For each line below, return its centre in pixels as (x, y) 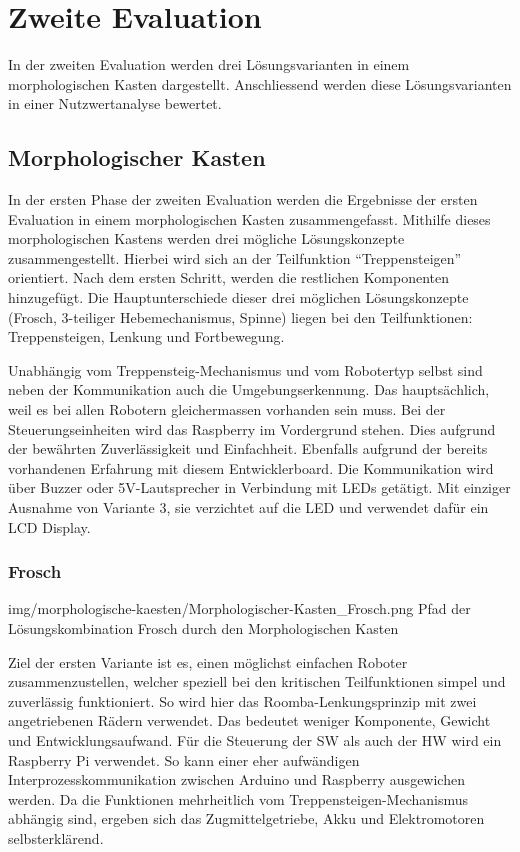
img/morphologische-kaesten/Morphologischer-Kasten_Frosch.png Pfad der (239, 608)
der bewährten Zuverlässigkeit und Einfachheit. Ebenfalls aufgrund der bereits (248, 448)
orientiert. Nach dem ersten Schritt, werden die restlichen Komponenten (228, 277)
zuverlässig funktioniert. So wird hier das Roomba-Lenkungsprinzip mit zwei (242, 700)
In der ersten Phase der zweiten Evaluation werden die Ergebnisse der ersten (243, 199)
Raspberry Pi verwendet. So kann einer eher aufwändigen (184, 759)
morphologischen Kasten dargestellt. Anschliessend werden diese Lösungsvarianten (260, 83)
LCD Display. (49, 526)
